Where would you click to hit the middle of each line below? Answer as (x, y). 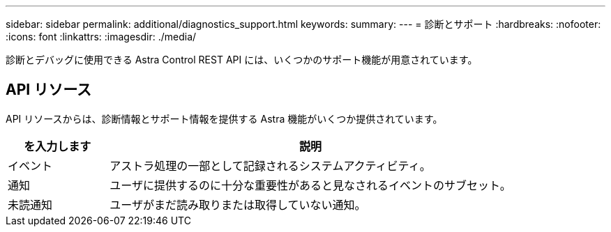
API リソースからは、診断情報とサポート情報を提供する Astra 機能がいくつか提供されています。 (224, 118)
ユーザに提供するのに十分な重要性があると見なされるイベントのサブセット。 (310, 185)
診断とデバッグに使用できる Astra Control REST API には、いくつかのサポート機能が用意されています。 (242, 60)
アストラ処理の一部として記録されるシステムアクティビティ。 (270, 165)
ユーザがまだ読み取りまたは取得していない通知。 (238, 204)
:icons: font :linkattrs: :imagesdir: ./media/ (101, 37)
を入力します (58, 146)
